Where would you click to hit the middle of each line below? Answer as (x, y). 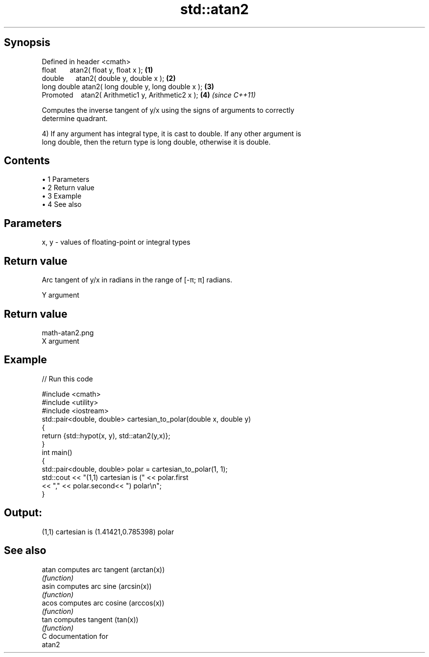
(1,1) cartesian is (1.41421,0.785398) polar (108, 531)
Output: (23, 513)
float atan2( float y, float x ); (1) (97, 70)
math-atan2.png (68, 332)
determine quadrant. (75, 118)
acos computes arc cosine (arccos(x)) (103, 603)
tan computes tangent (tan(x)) (90, 619)
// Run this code (67, 379)
